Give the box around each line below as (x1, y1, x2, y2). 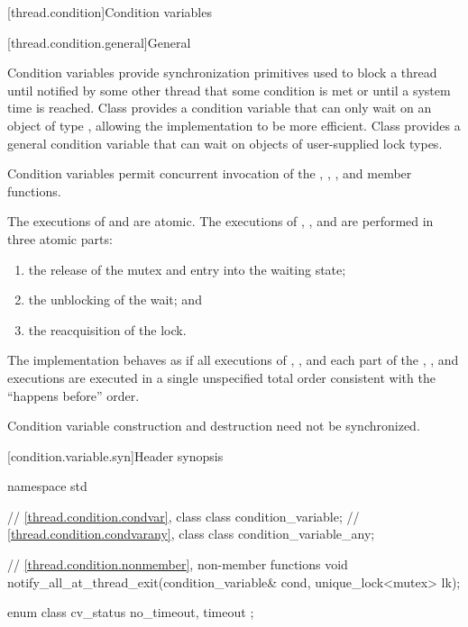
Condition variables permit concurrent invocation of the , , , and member (7, 164, 412, 183)
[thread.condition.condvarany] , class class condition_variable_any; (7, 524, 375, 543)
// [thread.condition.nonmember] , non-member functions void (7, 555, 348, 574)
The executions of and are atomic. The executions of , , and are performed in (7, 212, 434, 231)
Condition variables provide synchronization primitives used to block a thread (7, 63, 437, 82)
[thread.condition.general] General (7, 32, 191, 51)
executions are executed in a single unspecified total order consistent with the (7, 368, 436, 386)
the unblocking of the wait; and (28, 290, 202, 309)
